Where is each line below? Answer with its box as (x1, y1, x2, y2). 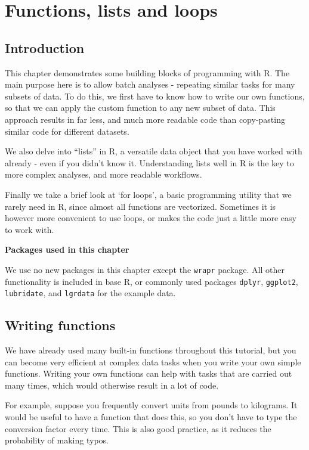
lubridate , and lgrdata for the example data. (5, 287, 176, 299)
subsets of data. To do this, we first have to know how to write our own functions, (5, 89, 305, 102)
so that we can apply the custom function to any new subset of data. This (5, 101, 276, 114)
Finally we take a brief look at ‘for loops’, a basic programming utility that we (5, 188, 292, 200)
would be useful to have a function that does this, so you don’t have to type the (5, 411, 297, 423)
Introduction (5, 38, 85, 57)
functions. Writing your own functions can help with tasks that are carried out (5, 367, 292, 380)
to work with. (5, 223, 54, 235)
